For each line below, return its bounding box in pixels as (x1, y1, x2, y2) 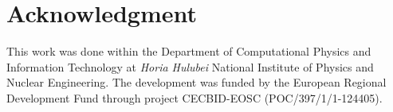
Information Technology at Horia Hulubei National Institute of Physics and (6, 58, 374, 75)
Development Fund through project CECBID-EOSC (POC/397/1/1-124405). (6, 89, 383, 106)
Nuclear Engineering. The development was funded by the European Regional (6, 74, 387, 91)
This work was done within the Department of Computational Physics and (6, 43, 371, 60)
